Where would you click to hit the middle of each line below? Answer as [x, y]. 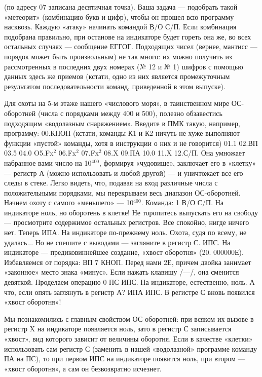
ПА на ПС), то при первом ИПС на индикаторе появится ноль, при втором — [125, 359]
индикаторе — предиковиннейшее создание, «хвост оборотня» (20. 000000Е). [124, 252]
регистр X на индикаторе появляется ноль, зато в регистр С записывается [118, 329]
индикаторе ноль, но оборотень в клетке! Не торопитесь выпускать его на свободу [131, 212]
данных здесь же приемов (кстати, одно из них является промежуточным [117, 76]
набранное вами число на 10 [48, 162]
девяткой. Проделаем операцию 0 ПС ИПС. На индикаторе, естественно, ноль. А [129, 282]
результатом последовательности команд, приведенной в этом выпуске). [115, 86]
